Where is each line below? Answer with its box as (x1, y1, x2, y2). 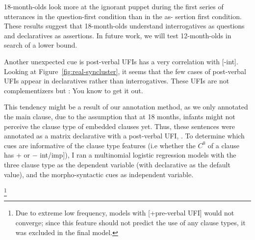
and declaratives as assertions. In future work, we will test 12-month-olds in (4, 30, 231, 40)
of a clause (207, 140, 240, 150)
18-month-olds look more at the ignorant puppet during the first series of (4, 1, 224, 11)
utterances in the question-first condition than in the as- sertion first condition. (4, 11, 242, 21)
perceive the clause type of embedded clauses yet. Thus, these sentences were (4, 121, 235, 131)
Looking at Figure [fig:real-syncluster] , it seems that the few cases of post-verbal (4, 66, 246, 76)
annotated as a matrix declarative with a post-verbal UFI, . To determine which (4, 131, 245, 141)
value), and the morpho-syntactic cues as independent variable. (4, 169, 194, 179)
